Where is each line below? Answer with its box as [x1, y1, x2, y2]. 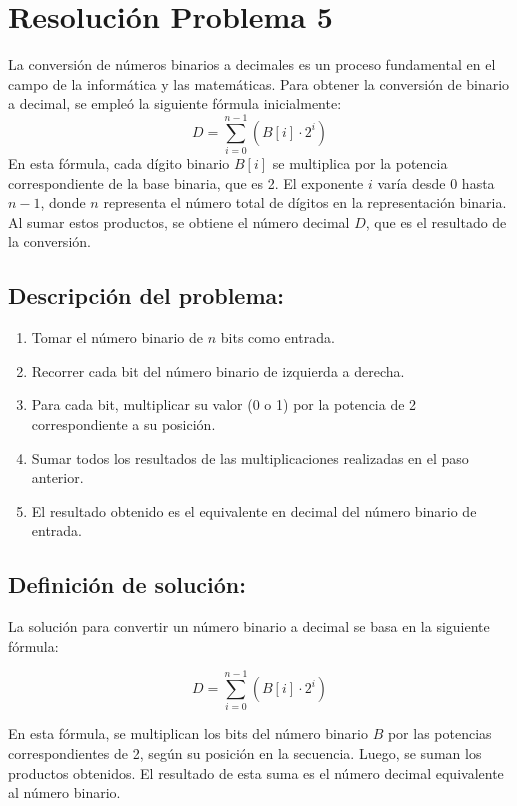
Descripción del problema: [8, 280, 284, 311]
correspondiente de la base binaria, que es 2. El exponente [8, 172, 364, 193]
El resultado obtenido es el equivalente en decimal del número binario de [31, 500, 477, 521]
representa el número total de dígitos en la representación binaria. [103, 192, 507, 213]
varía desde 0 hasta [377, 172, 495, 193]
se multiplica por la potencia [272, 153, 448, 174]
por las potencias [387, 723, 492, 744]
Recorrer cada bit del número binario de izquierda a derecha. [31, 360, 405, 381]
